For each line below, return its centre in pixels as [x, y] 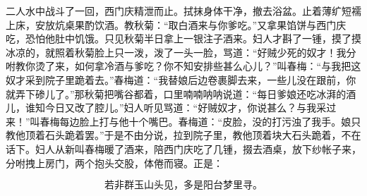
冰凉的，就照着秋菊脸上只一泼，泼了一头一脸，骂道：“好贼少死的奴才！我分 [181, 52]
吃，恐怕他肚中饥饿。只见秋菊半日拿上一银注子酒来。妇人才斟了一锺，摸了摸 [183, 38]
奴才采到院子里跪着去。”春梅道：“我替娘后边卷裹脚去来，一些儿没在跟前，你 [181, 79]
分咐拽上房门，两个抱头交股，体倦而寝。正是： [114, 163]
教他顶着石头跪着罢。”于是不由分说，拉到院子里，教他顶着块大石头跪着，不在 [183, 135]
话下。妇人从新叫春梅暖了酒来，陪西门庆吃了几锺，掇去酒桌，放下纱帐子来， [183, 148]
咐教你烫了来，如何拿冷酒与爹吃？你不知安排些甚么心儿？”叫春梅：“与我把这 [183, 66]
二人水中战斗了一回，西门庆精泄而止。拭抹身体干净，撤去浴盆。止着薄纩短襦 [183, 11]
